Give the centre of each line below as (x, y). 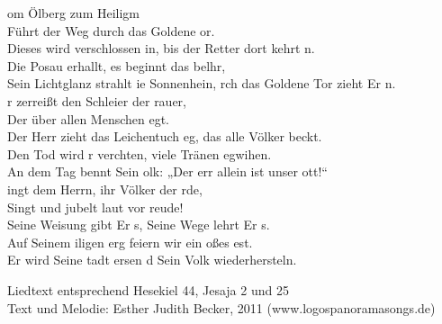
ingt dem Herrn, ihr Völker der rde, (105, 189)
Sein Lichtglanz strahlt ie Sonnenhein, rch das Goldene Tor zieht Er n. (202, 83)
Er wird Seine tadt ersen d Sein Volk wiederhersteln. (152, 260)
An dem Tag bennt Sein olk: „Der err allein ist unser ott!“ (167, 171)
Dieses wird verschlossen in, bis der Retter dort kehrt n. (161, 48)
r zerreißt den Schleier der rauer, (97, 100)
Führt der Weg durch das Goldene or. (111, 30)
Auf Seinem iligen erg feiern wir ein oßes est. (130, 242)
